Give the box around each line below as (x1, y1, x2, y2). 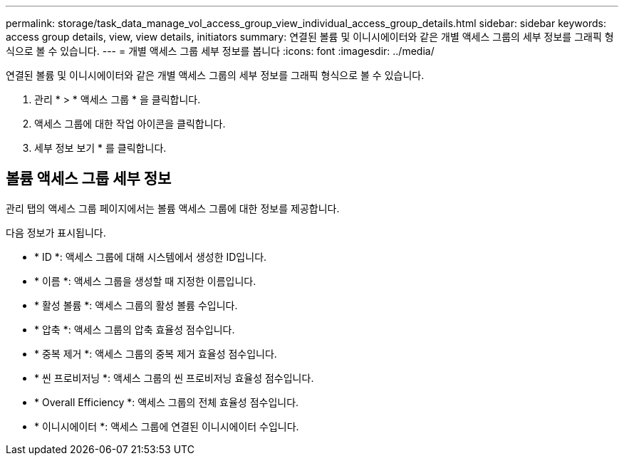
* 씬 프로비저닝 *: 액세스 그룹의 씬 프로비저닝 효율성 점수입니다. (34, 371, 314, 384)
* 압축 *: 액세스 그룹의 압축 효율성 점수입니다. (34, 323, 235, 336)
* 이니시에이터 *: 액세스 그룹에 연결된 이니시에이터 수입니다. (34, 420, 299, 432)
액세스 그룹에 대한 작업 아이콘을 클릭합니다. (34, 118, 226, 130)
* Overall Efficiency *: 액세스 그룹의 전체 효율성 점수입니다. (34, 395, 299, 408)
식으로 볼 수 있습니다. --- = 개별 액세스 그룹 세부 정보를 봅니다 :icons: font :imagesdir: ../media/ (6, 45, 435, 57)
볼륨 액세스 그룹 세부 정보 (6, 170, 172, 188)
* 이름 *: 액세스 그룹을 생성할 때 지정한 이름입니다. (34, 274, 256, 287)
